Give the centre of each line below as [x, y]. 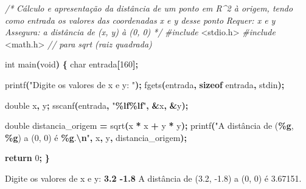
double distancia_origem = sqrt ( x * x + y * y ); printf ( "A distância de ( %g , [149, 125]
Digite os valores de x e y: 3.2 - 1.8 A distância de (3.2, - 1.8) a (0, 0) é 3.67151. [153, 178]
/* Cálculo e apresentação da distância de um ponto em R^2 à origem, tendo [149, 8]
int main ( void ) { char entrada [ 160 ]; [71, 64]
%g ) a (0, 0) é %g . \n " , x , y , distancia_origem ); [96, 137]
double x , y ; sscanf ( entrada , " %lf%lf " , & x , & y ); [97, 105]
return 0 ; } [27, 158]
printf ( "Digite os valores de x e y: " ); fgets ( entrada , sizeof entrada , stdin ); [145, 84]
